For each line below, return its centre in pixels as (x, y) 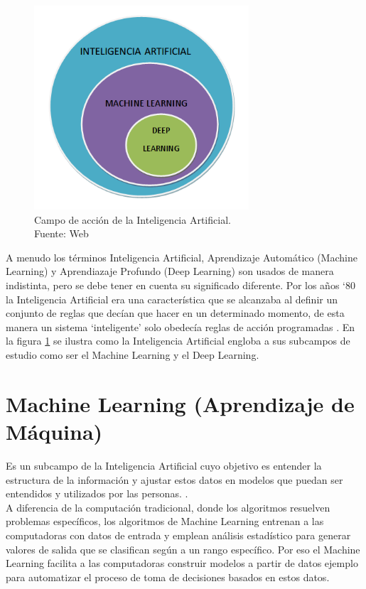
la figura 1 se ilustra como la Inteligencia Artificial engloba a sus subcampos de (178, 341)
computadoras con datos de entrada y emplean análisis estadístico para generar (178, 535)
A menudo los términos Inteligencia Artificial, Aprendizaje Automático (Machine (182, 257)
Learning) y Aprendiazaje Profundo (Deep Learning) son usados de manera (170, 271)
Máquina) (54, 431)
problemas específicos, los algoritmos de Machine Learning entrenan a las (165, 521)
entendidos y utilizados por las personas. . (97, 493)
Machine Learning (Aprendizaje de (180, 403)
